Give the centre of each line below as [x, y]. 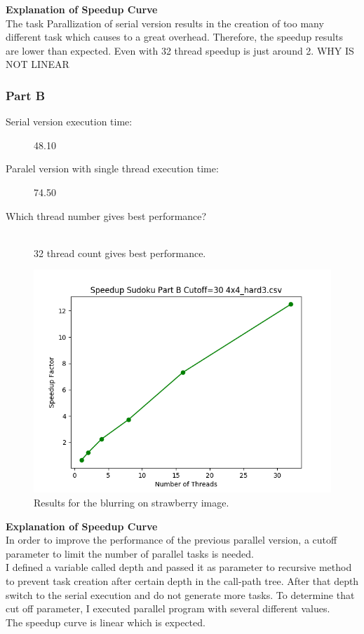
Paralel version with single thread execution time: [112, 168]
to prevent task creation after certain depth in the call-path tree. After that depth [182, 580]
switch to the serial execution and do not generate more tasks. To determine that [180, 594]
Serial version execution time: [69, 122]
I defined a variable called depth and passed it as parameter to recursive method [179, 567]
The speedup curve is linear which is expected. [106, 622]
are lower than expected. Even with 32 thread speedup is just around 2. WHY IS [180, 50]
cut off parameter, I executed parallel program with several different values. [168, 608]
